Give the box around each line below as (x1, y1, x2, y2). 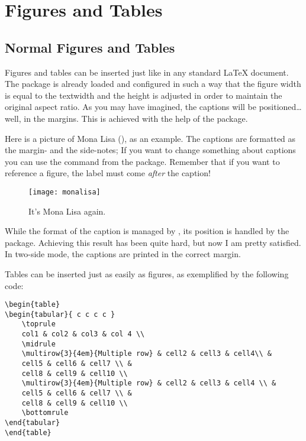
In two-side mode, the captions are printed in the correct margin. (5, 248, 241, 260)
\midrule (21, 339, 56, 348)
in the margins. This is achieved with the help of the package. (24, 112, 248, 124)
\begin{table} (5, 300, 60, 309)
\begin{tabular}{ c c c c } (5, 310, 115, 319)
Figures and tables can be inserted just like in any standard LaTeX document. (5, 66, 289, 78)
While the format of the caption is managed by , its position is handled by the (5, 225, 289, 237)
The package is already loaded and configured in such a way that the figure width (5, 77, 301, 90)
